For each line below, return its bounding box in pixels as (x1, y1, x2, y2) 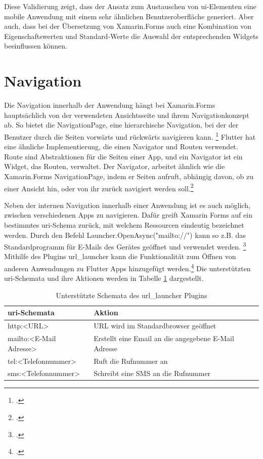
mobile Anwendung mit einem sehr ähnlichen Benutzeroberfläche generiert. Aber (4, 11, 254, 21)
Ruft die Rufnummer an (94, 355, 168, 366)
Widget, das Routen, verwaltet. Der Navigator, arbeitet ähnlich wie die (4, 161, 225, 172)
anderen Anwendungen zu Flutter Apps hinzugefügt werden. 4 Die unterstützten (4, 261, 251, 273)
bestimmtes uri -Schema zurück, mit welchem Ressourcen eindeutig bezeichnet (4, 219, 244, 230)
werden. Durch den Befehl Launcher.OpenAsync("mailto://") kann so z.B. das (4, 229, 246, 240)
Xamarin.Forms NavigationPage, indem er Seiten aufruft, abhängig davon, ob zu (4, 171, 254, 181)
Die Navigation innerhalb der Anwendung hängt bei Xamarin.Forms (4, 100, 215, 110)
